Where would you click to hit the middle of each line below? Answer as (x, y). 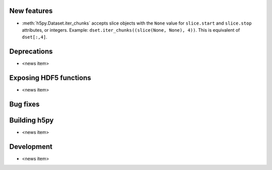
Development (31, 147)
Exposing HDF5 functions (50, 78)
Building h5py (31, 120)
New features (31, 11)
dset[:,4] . (35, 37)
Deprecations (31, 52)
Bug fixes (24, 104)
